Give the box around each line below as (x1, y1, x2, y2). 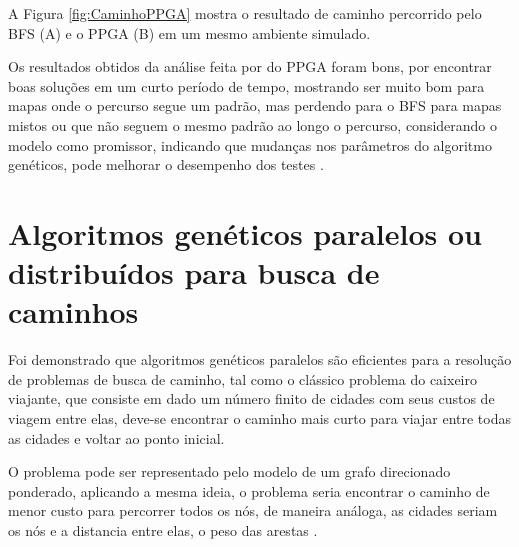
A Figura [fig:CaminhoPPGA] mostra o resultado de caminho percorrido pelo (8, 3, 482, 23)
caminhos (8, 291, 139, 332)
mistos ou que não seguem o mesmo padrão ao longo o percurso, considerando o (8, 114, 498, 135)
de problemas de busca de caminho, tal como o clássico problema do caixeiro (8, 368, 477, 389)
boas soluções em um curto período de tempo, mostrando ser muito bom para (8, 75, 485, 96)
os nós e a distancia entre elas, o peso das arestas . (8, 520, 318, 540)
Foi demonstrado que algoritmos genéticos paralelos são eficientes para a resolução (8, 349, 512, 370)
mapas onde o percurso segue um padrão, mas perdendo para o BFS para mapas (8, 95, 502, 116)
